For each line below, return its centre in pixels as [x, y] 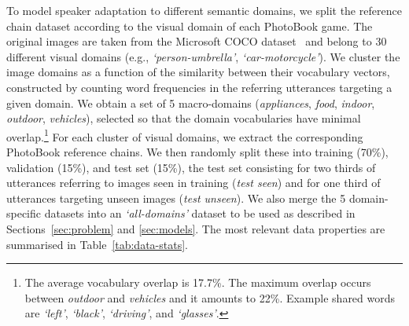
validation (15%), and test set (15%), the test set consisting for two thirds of [191, 167]
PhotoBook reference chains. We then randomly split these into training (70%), [197, 152]
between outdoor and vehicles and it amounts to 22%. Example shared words [210, 297]
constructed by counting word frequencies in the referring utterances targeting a [199, 87]
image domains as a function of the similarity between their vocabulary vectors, [198, 72]
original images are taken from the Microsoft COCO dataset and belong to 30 [197, 41]
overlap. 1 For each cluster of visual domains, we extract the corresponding [185, 135]
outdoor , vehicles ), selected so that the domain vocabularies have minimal [184, 118]
